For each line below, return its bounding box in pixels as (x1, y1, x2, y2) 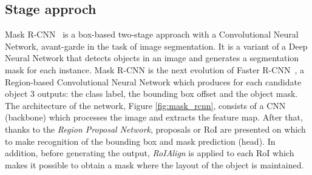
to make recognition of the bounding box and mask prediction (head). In (5, 134, 276, 147)
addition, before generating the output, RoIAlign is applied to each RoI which (5, 147, 294, 159)
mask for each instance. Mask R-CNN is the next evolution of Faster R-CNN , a (5, 63, 304, 76)
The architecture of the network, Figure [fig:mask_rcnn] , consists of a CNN (5, 99, 286, 111)
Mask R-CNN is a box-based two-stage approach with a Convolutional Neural (5, 28, 299, 41)
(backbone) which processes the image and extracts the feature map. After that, (5, 111, 303, 124)
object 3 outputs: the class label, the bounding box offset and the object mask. (5, 87, 298, 100)
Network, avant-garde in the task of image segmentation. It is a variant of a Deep (5, 39, 308, 52)
